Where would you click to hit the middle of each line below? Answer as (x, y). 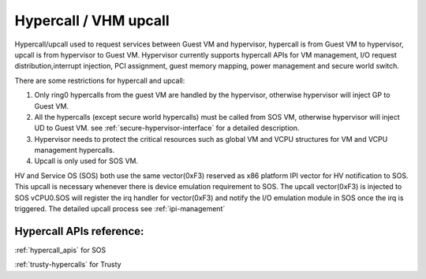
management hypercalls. (75, 151)
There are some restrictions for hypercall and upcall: (100, 80)
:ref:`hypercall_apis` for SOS (60, 250)
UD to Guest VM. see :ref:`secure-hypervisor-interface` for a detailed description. (167, 128)
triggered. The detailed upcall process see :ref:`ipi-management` (120, 209)
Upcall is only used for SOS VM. (86, 161)
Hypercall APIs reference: (79, 231)
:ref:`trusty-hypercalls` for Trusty (68, 265)
